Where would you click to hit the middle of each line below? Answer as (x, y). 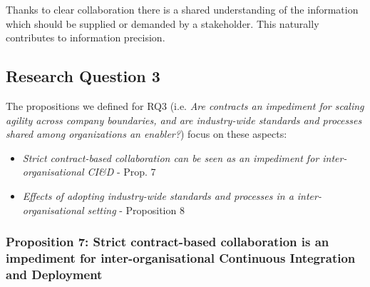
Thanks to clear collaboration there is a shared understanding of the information (182, 9)
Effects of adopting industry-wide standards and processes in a (158, 195)
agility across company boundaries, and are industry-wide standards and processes (184, 120)
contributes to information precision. (86, 37)
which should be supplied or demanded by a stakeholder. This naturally (163, 23)
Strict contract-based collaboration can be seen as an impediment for (171, 157)
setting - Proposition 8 (136, 210)
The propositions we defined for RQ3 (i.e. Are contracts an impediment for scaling (185, 105)
